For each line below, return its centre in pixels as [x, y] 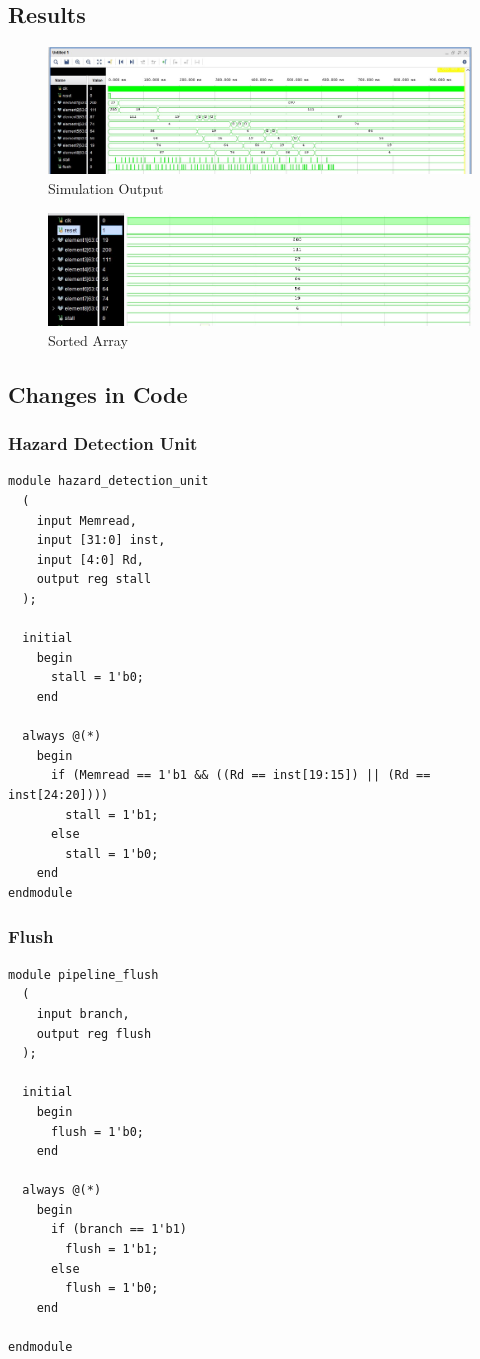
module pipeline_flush [83, 974]
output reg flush [94, 1033]
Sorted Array [88, 339]
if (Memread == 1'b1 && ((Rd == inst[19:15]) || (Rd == [240, 775]
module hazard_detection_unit [108, 481]
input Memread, [86, 520]
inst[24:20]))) [58, 794]
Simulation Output [106, 187]
